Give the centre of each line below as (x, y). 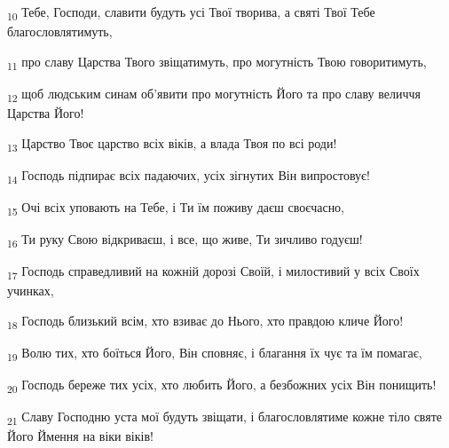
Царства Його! (46, 112)
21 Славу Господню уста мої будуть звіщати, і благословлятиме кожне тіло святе (225, 417)
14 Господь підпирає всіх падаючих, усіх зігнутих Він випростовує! (189, 176)
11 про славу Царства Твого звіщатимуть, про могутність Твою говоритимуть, (217, 62)
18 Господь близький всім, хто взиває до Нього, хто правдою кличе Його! (205, 321)
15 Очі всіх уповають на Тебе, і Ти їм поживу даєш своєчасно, (176, 208)
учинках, (31, 291)
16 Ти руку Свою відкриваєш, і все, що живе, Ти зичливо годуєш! (185, 240)
